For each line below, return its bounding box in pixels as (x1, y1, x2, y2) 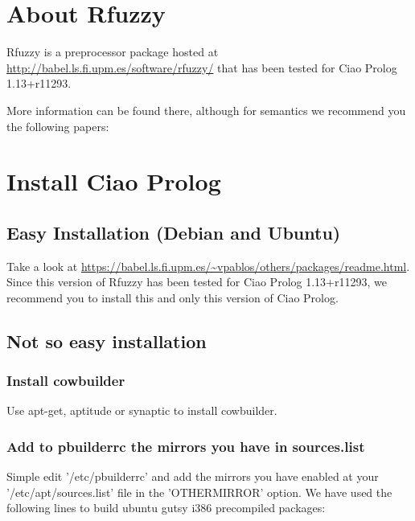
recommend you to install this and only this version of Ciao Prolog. (6, 289, 339, 306)
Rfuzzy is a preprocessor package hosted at (6, 43, 219, 60)
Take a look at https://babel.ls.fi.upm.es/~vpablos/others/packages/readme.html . (6, 257, 410, 274)
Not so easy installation (6, 328, 207, 353)
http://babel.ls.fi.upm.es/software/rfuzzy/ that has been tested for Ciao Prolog (6, 59, 397, 76)
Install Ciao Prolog (6, 165, 221, 198)
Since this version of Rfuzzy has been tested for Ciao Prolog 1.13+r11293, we (6, 273, 387, 290)
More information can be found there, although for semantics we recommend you (6, 101, 406, 118)
